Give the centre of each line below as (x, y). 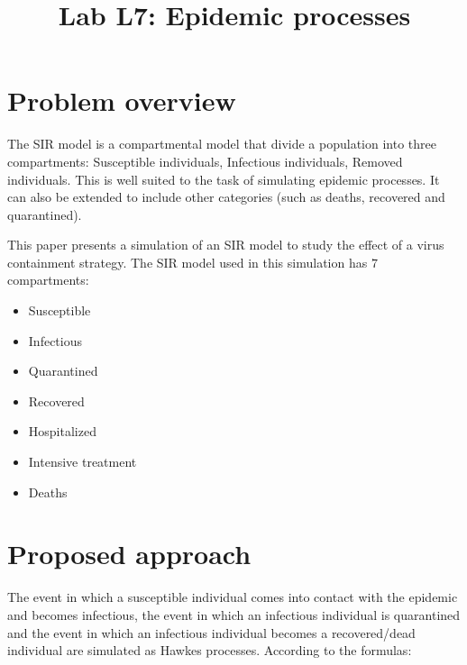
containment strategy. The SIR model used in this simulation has (188, 262)
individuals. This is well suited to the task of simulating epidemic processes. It (224, 179)
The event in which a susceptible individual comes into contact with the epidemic (233, 597)
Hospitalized (62, 431)
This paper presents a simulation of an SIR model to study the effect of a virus (226, 245)
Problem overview (122, 100)
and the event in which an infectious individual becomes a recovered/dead (211, 632)
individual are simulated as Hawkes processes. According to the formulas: (210, 650)
